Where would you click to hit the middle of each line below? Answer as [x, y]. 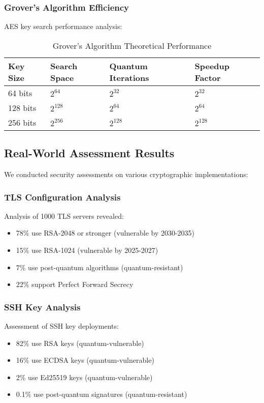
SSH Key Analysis [42, 307]
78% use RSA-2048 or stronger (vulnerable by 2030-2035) [105, 233]
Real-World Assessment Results [89, 153]
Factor [208, 77]
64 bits [20, 93]
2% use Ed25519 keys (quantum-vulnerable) [84, 377]
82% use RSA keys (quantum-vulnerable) [80, 343]
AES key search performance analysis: [63, 26]
